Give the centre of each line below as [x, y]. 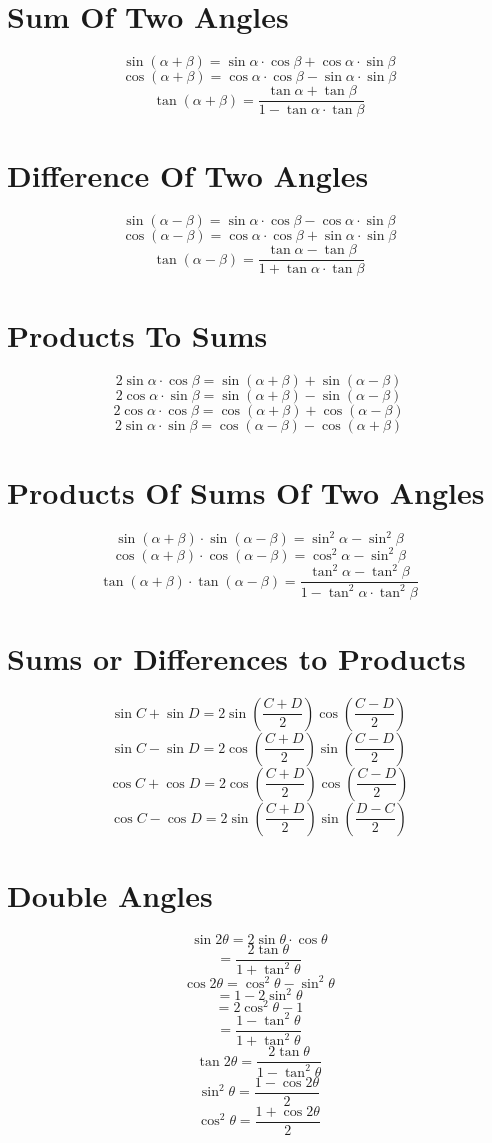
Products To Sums [137, 334]
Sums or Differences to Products [236, 657]
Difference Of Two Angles [188, 175]
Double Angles [110, 894]
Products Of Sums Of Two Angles [246, 491]
